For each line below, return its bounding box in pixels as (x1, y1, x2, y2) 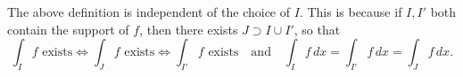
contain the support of (7, 19, 129, 38)
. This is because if (299, 3, 402, 20)
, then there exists (139, 19, 238, 38)
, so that (294, 19, 341, 38)
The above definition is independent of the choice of (7, 3, 291, 20)
